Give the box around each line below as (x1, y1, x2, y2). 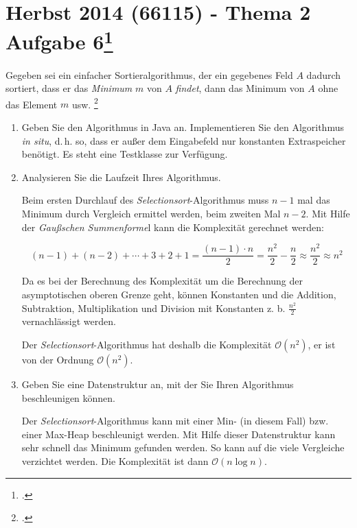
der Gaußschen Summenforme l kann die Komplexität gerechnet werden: (21, 219, 324, 234)
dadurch (306, 67, 341, 82)
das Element (5, 97, 58, 111)
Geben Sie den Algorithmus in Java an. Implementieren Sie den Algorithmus (21, 120, 344, 134)
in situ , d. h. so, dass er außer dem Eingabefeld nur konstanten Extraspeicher (21, 133, 346, 147)
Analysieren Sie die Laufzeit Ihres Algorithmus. (21, 169, 221, 184)
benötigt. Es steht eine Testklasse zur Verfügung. (21, 147, 228, 161)
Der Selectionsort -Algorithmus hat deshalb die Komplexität (21, 337, 272, 351)
